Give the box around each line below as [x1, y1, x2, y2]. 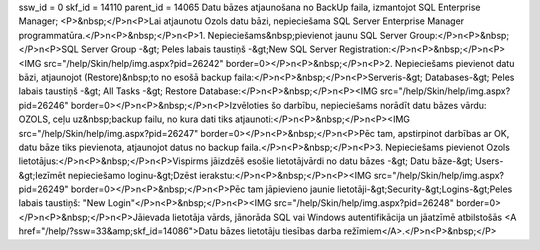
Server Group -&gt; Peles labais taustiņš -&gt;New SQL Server [80, 43, 337, 55]
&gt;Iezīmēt [18, 169, 66, 181]
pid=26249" [18, 183, 69, 195]
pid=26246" [18, 99, 69, 111]
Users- [475, 155, 504, 167]
